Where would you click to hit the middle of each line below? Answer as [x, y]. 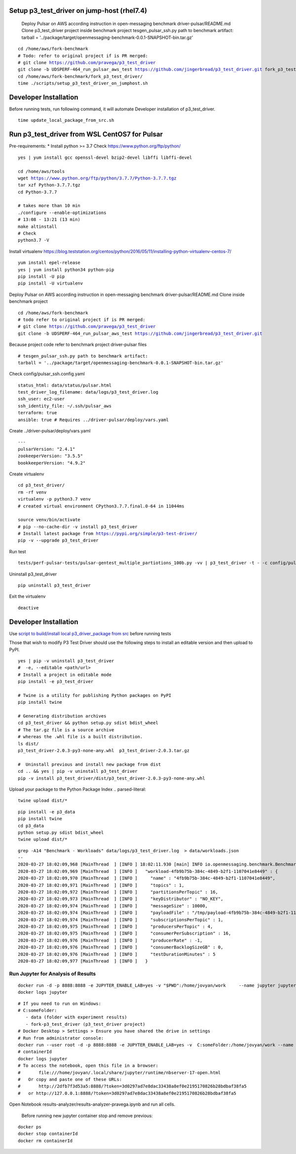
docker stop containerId [48, 1134]
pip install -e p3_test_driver [56, 682]
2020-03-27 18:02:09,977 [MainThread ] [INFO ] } [83, 961]
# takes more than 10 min [49, 206]
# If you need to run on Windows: [59, 1003]
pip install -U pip [41, 276]
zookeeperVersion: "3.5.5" [51, 456]
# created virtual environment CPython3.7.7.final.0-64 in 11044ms [101, 506]
